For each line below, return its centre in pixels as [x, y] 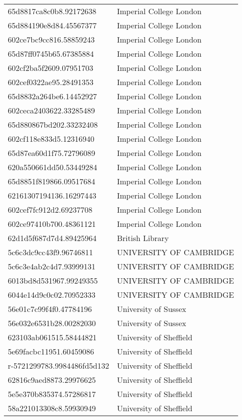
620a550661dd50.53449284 [53, 167]
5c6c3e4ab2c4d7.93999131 [52, 266]
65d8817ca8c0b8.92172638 [52, 11]
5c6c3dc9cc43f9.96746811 [50, 252]
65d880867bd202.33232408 [53, 124]
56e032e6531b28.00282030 [52, 323]
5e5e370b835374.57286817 [52, 394]
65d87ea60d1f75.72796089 [52, 153]
